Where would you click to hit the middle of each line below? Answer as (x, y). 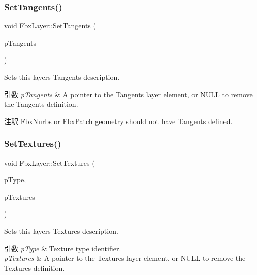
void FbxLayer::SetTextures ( (50, 162)
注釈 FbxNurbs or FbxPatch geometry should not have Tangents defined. (118, 121)
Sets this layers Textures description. (61, 231)
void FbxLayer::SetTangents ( (50, 26)
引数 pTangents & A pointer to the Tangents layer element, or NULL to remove (128, 94)
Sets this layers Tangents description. (62, 77)
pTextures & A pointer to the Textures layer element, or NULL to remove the (125, 258)
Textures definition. (35, 268)
